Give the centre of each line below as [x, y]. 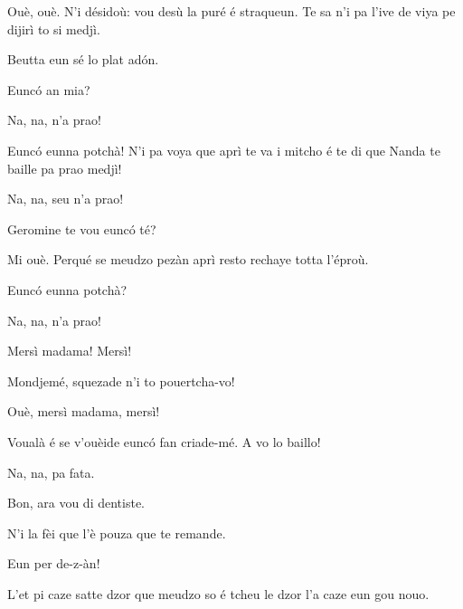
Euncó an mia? [49, 89]
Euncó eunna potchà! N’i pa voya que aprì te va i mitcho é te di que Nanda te [224, 150]
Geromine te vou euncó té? [82, 228]
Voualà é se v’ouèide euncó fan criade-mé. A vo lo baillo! [164, 441]
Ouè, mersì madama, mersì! [84, 411]
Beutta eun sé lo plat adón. [83, 59]
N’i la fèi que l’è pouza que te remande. [117, 533]
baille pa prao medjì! [65, 168]
